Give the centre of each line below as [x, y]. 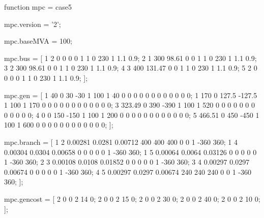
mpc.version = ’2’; [33, 24]
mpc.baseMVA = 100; [38, 41]
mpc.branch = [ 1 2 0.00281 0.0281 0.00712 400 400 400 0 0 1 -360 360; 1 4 [121, 142]
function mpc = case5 [38, 7]
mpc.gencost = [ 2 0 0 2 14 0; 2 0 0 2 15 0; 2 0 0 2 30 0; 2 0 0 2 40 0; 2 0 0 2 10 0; [132, 198]
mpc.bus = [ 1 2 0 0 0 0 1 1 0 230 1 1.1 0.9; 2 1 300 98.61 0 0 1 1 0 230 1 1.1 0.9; [130, 58]
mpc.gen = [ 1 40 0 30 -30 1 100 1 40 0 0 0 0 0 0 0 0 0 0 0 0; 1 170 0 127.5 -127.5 [131, 95]
